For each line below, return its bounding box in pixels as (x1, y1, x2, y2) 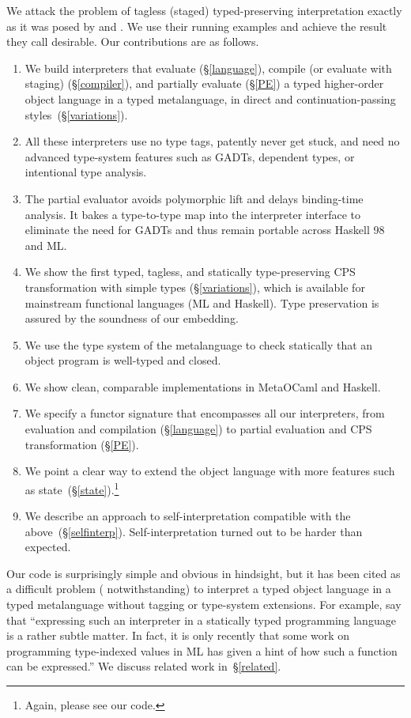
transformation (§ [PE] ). (25, 436, 139, 452)
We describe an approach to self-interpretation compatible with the (25, 508, 351, 524)
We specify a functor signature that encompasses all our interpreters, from (25, 405, 385, 421)
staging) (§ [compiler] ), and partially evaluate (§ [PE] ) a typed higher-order (25, 75, 384, 92)
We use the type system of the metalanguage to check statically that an (25, 336, 373, 353)
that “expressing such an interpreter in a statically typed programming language (6, 611, 396, 628)
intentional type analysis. (25, 164, 147, 180)
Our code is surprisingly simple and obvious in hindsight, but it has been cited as (6, 565, 401, 581)
